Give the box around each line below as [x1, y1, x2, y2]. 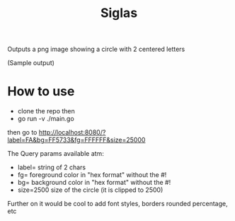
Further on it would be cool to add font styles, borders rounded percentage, [7, 200, 228, 208]
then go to [7, 128, 38, 137]
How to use [7, 84, 75, 100]
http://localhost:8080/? [38, 128, 106, 137]
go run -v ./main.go [17, 115, 74, 123]
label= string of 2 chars [17, 163, 86, 171]
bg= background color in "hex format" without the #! [17, 178, 171, 187]
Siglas [100, 5, 138, 21]
